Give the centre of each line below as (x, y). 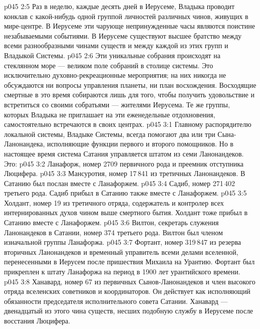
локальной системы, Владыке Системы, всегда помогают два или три (110, 134)
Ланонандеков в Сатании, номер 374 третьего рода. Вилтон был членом (113, 232)
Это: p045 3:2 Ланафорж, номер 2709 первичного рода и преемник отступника (124, 163)
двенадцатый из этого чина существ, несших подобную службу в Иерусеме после (129, 311)
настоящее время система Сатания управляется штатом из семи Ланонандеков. (124, 153)
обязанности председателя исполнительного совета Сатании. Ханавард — (116, 301)
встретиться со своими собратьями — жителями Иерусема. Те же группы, (117, 104)
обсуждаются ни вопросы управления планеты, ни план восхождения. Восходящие (130, 85)
